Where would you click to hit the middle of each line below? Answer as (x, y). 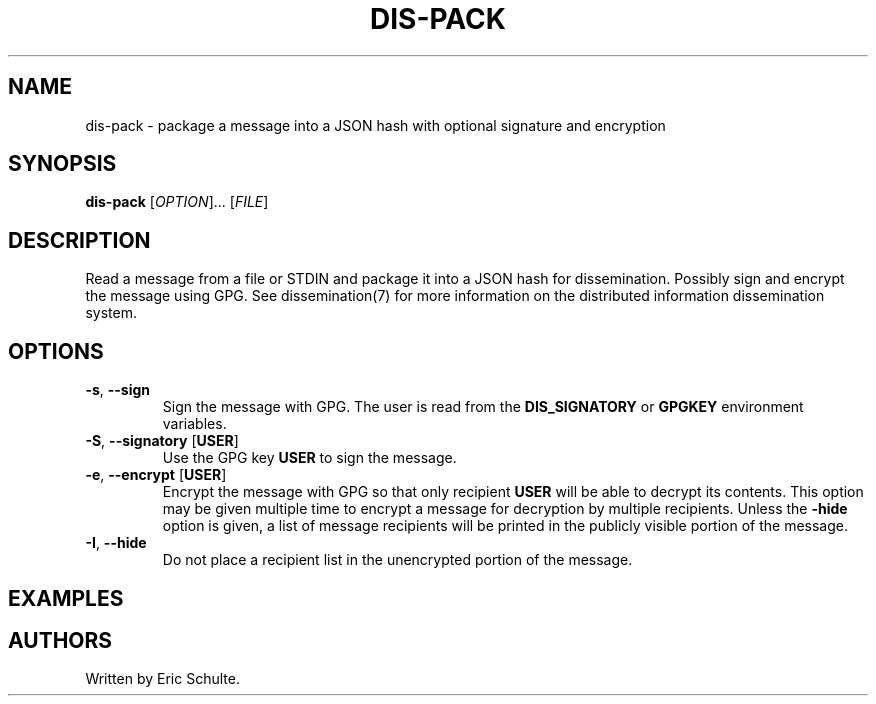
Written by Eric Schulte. (162, 679)
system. (111, 313)
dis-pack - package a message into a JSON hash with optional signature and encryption (375, 125)
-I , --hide (116, 543)
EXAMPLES (66, 598)
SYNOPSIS (62, 164)
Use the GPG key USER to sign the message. (309, 458)
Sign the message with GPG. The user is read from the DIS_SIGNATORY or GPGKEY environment (483, 407)
